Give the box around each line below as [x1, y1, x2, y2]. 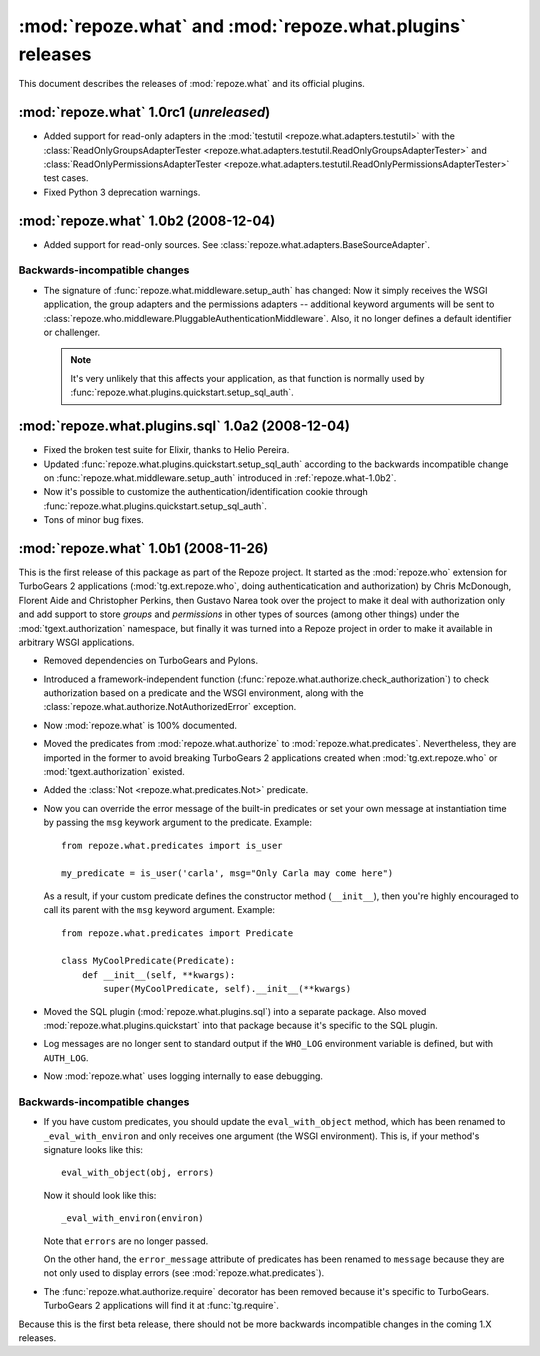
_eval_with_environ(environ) [61, 1213, 204, 1224]
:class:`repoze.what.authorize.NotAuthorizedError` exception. [43, 701, 297, 713]
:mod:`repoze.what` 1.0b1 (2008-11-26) [18, 540, 269, 557]
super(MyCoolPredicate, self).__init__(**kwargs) [103, 983, 352, 995]
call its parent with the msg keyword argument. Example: [43, 904, 275, 916]
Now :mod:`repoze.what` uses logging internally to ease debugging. [43, 1070, 324, 1082]
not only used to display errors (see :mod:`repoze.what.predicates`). [43, 1267, 325, 1279]
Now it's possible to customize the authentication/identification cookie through [43, 486, 369, 498]
